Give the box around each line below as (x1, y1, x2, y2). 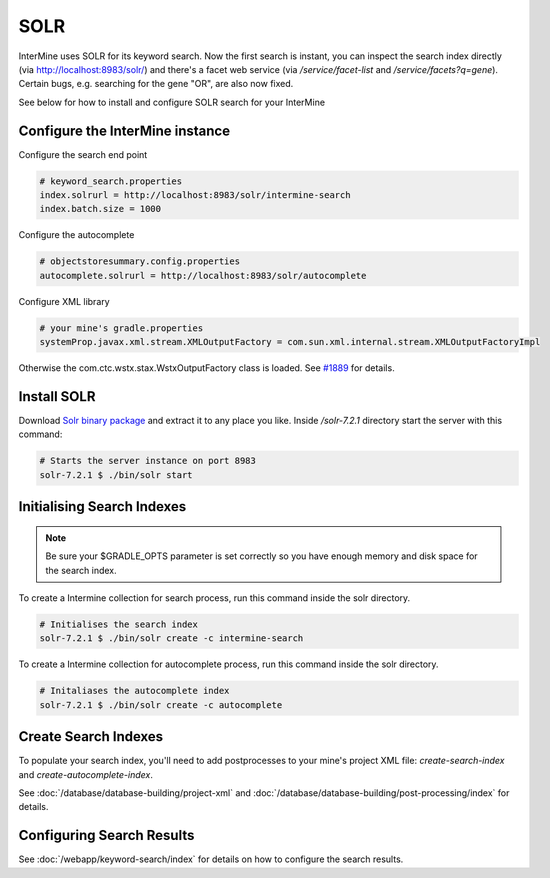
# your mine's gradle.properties (39, 322, 204, 334)
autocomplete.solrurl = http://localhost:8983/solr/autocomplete (39, 270, 367, 281)
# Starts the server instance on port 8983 (39, 455, 257, 467)
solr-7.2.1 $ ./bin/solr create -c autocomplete (39, 699, 283, 710)
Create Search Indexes (18, 728, 164, 745)
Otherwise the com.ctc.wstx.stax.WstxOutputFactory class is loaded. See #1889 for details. (18, 362, 395, 374)
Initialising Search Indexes (18, 498, 187, 515)
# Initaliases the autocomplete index (39, 685, 230, 697)
